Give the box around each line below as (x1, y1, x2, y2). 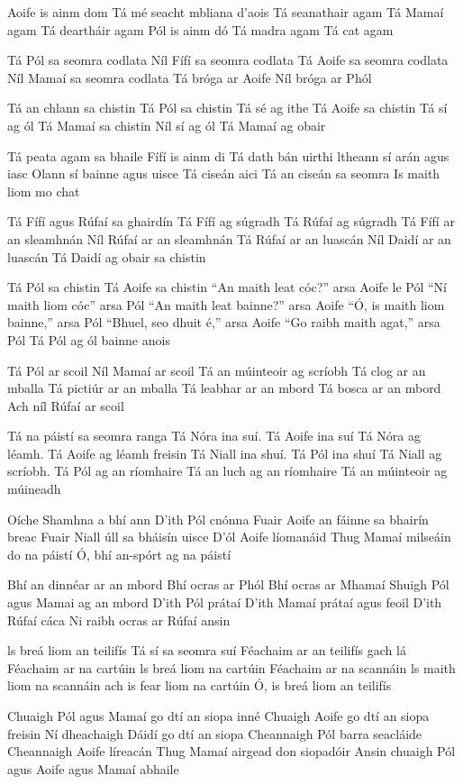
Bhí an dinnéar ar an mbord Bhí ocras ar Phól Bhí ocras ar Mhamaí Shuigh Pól (7, 575, 449, 594)
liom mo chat (7, 181, 80, 200)
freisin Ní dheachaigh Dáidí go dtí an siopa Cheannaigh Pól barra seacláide (7, 724, 422, 743)
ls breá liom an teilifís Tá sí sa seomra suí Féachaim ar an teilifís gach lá (7, 641, 406, 660)
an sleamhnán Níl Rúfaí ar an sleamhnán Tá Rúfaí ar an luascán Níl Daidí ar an (7, 229, 451, 248)
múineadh (7, 479, 61, 498)
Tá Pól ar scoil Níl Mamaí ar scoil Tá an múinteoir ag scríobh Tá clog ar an (7, 360, 426, 379)
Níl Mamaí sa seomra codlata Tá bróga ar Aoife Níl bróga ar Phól (7, 68, 372, 87)
